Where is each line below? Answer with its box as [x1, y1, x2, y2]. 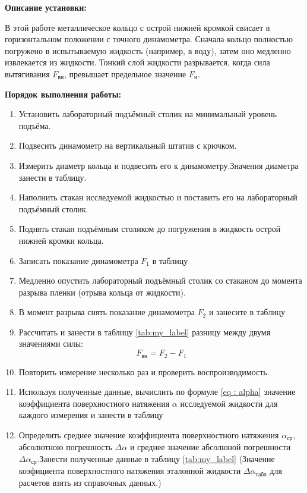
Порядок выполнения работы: [5, 87, 122, 100]
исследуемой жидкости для [180, 397, 278, 409]
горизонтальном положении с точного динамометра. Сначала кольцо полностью [5, 33, 293, 45]
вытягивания [5, 67, 50, 80]
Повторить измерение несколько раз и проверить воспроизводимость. [18, 365, 270, 378]
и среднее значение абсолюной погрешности [129, 441, 291, 453]
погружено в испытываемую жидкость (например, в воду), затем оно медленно [5, 44, 291, 56]
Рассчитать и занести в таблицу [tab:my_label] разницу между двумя [18, 325, 271, 338]
